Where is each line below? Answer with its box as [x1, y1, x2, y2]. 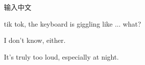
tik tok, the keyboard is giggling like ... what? [4, 18, 141, 29]
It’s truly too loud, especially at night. [4, 51, 119, 62]
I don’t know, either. [4, 35, 66, 45]
